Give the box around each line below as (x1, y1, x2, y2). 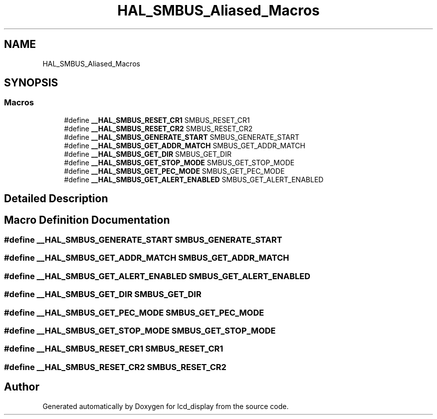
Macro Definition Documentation (4, 213, 170, 226)
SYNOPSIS (4, 76, 58, 89)
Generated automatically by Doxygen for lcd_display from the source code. (42, 402, 289, 411)
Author (4, 381, 39, 394)
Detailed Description (4, 192, 108, 205)
